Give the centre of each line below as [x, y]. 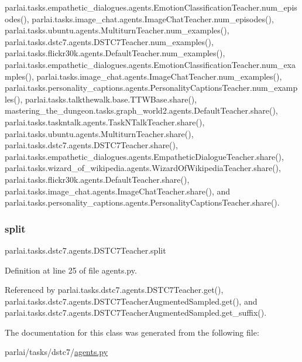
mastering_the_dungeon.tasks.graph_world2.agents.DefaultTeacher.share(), [141, 110]
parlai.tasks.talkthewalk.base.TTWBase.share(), [111, 99]
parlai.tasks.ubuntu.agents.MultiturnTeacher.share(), [99, 133]
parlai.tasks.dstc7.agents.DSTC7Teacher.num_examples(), [109, 41]
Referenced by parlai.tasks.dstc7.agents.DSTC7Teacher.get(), [114, 290]
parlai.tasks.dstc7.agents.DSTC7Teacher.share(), [91, 145]
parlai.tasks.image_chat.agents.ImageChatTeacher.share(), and [118, 191]
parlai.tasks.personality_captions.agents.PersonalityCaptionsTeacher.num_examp [151, 88]
